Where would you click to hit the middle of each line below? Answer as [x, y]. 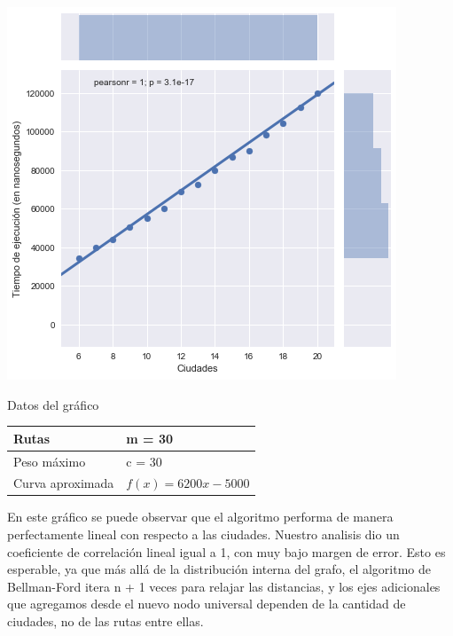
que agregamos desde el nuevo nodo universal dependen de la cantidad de [207, 604]
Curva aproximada [64, 483]
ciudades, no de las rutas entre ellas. [105, 621]
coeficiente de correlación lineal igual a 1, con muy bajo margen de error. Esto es [226, 551]
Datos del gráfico [53, 404]
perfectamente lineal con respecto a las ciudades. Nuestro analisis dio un [203, 534]
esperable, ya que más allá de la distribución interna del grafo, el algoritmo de [219, 569]
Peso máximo [50, 461]
